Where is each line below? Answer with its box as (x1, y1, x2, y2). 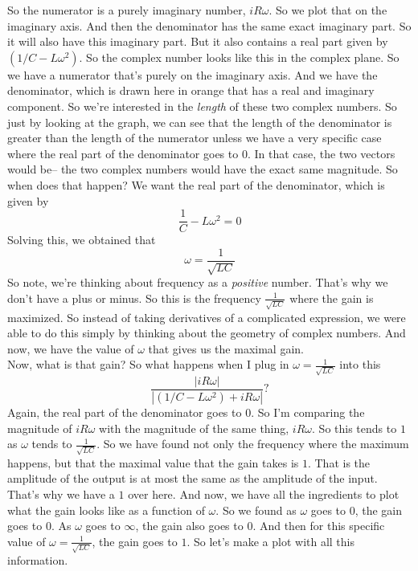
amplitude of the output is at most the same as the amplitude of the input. (7, 470, 378, 487)
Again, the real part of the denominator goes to (7, 403, 242, 420)
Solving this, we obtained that (7, 231, 156, 248)
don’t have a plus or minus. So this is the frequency (7, 289, 261, 306)
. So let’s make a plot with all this (186, 532, 355, 549)
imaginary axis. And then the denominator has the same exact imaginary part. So (7, 17, 412, 34)
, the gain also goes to (135, 517, 244, 534)
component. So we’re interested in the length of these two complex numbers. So (7, 97, 397, 114)
